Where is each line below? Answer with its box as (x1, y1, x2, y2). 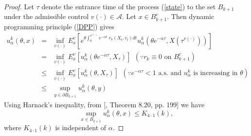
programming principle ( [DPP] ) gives (4, 21, 114, 31)
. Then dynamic (167, 11, 215, 21)
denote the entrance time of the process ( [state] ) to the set (41, 1, 216, 11)
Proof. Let (4, 1, 34, 11)
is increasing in (193, 70, 238, 77)
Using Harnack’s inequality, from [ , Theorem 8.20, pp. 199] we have (4, 99, 205, 109)
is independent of (55, 122, 107, 133)
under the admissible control (4, 11, 89, 21)
